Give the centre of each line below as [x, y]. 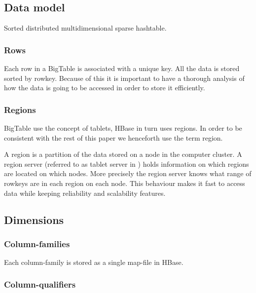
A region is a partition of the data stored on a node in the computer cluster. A [123, 154]
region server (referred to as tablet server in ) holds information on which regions [127, 164]
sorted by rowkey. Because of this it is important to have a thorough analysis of [124, 78]
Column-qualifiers [40, 284]
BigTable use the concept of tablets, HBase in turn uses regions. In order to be [123, 128]
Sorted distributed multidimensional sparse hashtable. [85, 28]
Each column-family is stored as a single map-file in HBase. [94, 262]
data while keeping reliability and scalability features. [85, 193]
